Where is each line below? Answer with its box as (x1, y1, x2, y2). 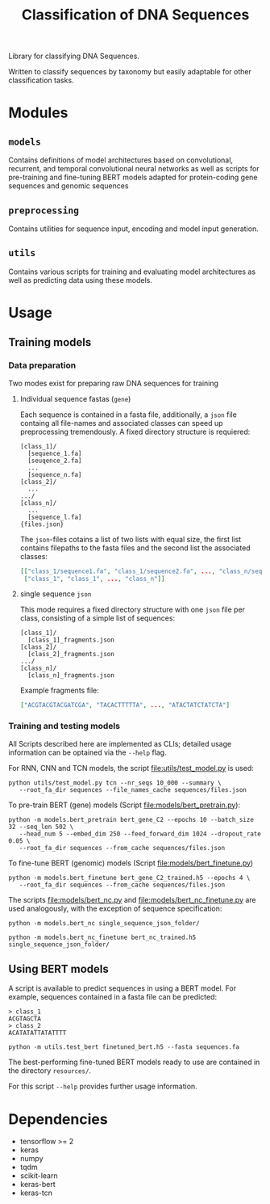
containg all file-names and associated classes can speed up (19, 418, 223, 427)
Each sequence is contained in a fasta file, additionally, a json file (19, 410, 238, 419)
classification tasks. (8, 75, 74, 86)
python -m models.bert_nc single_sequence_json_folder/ (8, 919, 200, 927)
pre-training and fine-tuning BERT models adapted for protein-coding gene (8, 172, 258, 183)
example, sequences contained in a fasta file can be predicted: (8, 992, 218, 1002)
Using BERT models (8, 962, 109, 975)
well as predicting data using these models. (8, 275, 153, 284)
